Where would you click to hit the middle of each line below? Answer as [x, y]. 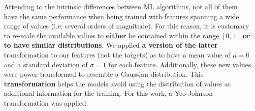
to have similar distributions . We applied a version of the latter [111, 45]
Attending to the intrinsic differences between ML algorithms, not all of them [121, 6]
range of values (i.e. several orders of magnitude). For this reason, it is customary [127, 26]
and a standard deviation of [46, 64]
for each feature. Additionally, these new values [180, 64]
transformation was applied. [46, 102]
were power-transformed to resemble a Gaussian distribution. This [104, 74]
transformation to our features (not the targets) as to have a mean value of [117, 54]
